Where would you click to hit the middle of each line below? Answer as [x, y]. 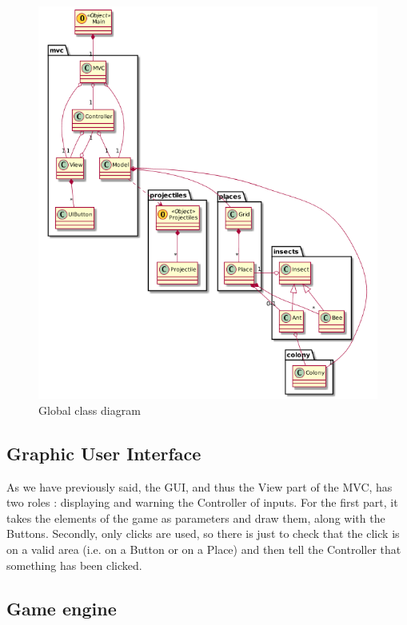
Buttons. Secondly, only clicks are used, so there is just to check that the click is [203, 533]
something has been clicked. [74, 565]
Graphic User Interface [104, 453]
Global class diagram [90, 410]
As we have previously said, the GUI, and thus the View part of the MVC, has [200, 486]
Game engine [62, 608]
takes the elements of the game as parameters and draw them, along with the [196, 518]
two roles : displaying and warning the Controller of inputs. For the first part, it [202, 502]
